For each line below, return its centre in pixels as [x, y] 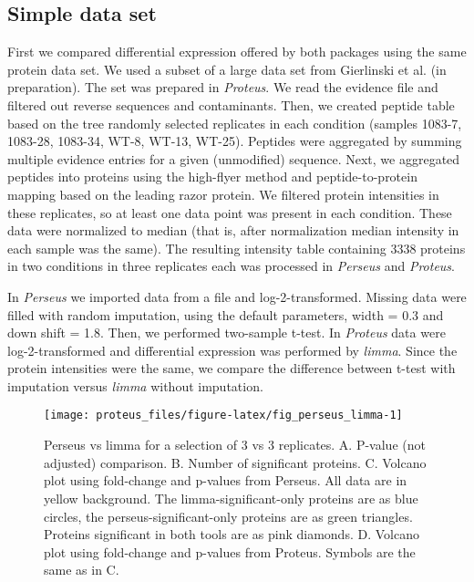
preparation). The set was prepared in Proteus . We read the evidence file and [223, 87]
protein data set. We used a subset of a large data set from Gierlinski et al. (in [227, 69]
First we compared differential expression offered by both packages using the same [237, 52]
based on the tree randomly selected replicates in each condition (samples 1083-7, [235, 123]
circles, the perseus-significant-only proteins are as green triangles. [228, 516]
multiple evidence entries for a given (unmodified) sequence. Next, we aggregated [234, 158]
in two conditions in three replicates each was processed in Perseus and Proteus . [231, 266]
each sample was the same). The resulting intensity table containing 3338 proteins [237, 248]
